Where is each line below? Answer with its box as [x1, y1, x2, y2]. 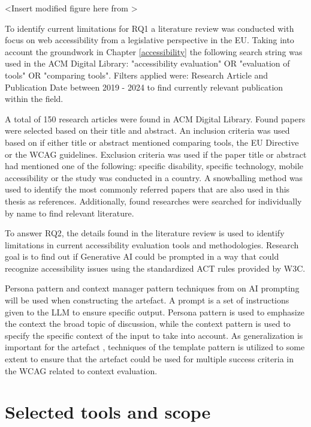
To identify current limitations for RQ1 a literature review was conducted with [5, 22, 294, 34]
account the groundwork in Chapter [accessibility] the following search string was [5, 45, 303, 58]
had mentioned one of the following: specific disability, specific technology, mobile [5, 160, 304, 172]
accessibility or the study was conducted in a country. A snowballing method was [5, 171, 303, 184]
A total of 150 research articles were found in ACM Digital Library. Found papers [5, 112, 306, 125]
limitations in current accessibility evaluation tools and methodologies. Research [5, 238, 299, 251]
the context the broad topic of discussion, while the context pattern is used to [5, 317, 291, 330]
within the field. [5, 92, 64, 105]
